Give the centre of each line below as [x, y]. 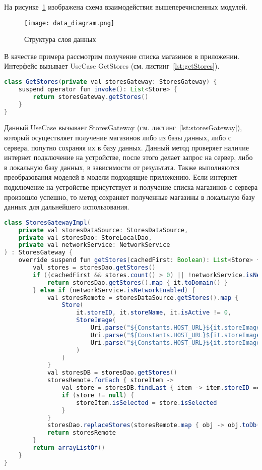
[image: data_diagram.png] [69, 23]
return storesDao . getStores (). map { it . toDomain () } [137, 282]
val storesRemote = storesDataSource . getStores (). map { [143, 298]
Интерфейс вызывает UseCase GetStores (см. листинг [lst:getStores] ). [112, 66]
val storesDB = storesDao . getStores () [112, 373]
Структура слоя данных [60, 39]
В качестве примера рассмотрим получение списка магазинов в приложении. [122, 56]
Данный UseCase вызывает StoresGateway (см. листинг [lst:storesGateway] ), [123, 127]
